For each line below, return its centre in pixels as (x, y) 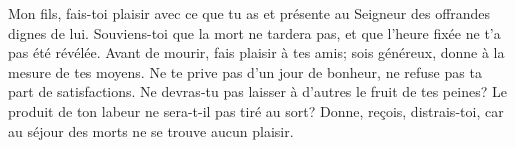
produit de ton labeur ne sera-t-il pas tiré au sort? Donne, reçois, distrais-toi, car (256, 110)
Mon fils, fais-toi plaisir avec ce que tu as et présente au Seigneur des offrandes (249, 13)
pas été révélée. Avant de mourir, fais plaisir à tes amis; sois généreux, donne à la (256, 52)
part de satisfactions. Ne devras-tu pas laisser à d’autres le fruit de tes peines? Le (257, 91)
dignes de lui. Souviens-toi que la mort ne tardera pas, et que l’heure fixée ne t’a (254, 32)
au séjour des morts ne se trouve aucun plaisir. (151, 130)
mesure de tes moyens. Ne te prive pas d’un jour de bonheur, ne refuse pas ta (245, 71)
